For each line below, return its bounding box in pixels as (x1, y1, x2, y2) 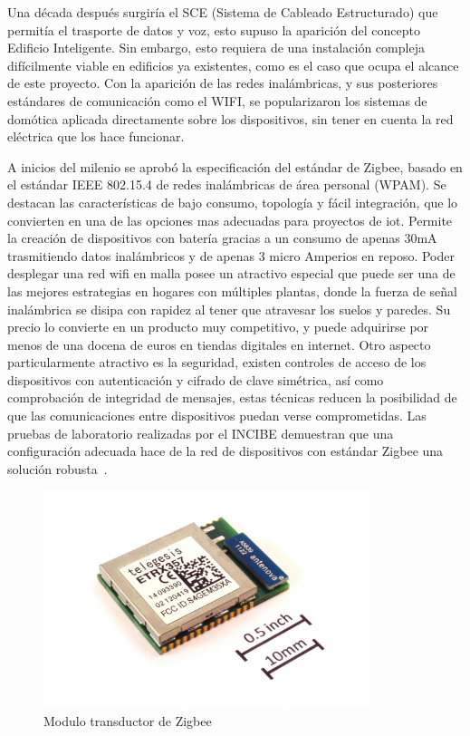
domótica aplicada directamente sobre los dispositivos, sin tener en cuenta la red (7, 109, 454, 128)
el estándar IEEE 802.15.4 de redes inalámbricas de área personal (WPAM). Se (7, 175, 446, 194)
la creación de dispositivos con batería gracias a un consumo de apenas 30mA (7, 228, 437, 247)
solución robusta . (7, 459, 108, 478)
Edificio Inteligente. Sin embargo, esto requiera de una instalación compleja (7, 38, 425, 57)
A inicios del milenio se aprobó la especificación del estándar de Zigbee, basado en (7, 157, 463, 176)
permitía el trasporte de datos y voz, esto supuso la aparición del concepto (7, 20, 420, 39)
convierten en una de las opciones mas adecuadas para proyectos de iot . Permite (7, 210, 453, 229)
